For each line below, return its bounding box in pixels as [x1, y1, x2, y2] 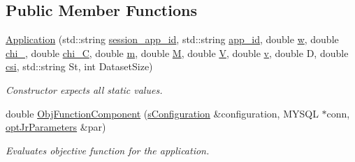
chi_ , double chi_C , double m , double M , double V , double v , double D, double [6, 45, 349, 60]
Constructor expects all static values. [6, 82, 163, 97]
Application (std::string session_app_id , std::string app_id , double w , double [6, 32, 339, 47]
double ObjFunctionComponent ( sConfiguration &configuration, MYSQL [6, 106, 319, 120]
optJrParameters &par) [6, 120, 106, 134]
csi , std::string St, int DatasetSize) [6, 59, 153, 74]
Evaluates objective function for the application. [6, 143, 210, 157]
